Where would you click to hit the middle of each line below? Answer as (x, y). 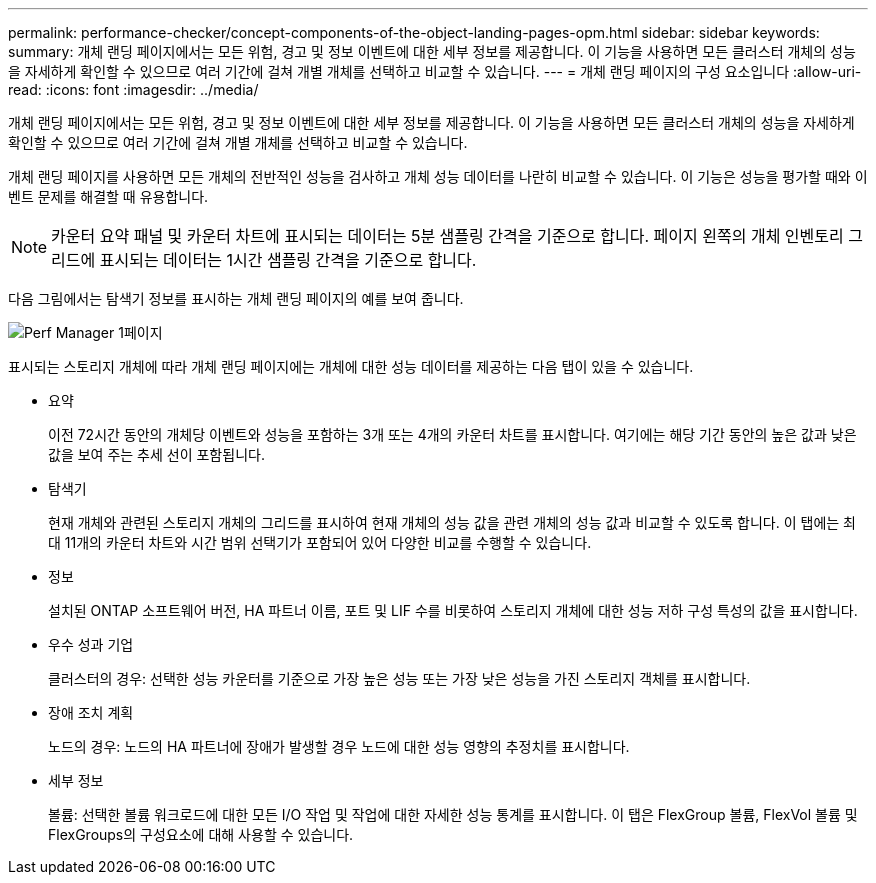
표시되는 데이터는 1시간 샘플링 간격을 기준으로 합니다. (288, 260)
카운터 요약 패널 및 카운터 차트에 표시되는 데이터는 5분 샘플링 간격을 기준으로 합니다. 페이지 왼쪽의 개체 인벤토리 (447, 236)
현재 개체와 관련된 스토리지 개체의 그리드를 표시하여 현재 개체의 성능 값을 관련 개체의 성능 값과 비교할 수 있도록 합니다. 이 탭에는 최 (452, 522)
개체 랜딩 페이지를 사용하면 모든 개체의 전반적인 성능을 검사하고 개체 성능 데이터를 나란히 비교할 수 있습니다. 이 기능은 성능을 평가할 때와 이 (438, 176)
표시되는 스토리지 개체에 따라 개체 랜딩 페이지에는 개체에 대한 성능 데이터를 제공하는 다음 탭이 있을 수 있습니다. (351, 366)
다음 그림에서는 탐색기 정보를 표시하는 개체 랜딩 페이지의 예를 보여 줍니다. (236, 298)
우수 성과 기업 (91, 644)
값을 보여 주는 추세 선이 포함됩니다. (156, 454)
